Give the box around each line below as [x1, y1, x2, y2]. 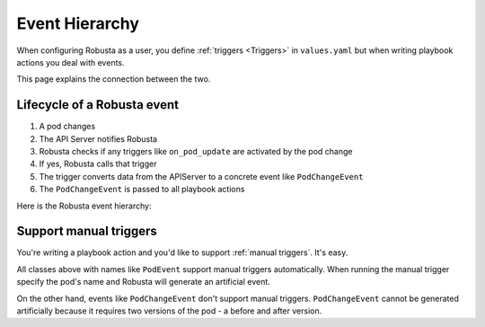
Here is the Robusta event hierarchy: [16, 200, 152, 211]
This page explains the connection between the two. [16, 74, 211, 84]
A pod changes [39, 121, 96, 132]
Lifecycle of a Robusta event [16, 97, 180, 112]
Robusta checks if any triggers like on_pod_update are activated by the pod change [39, 146, 353, 157]
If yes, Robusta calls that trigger [39, 158, 157, 170]
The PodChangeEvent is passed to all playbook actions [39, 184, 245, 195]
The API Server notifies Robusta [39, 133, 157, 144]
